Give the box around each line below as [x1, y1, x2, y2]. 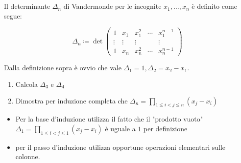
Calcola [15, 79, 38, 89]
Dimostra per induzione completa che [15, 95, 128, 105]
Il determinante [4, 1, 50, 11]
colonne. [15, 151, 40, 162]
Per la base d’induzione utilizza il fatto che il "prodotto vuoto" [15, 114, 203, 124]
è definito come [192, 1, 237, 11]
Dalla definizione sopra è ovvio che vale [4, 62, 121, 73]
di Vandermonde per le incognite [63, 1, 162, 11]
